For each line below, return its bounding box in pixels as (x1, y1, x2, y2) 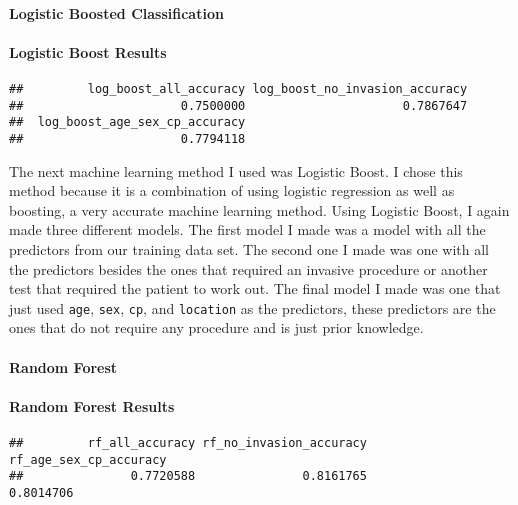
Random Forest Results (9, 395, 175, 416)
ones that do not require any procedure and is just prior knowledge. (9, 317, 424, 338)
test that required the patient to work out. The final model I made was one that (9, 278, 501, 299)
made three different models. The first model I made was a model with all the (9, 219, 486, 240)
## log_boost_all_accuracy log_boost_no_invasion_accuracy (9, 81, 468, 96)
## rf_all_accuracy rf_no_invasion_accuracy (9, 436, 367, 450)
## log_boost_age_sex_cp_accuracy (9, 115, 246, 130)
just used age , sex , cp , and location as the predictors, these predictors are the (9, 297, 496, 318)
